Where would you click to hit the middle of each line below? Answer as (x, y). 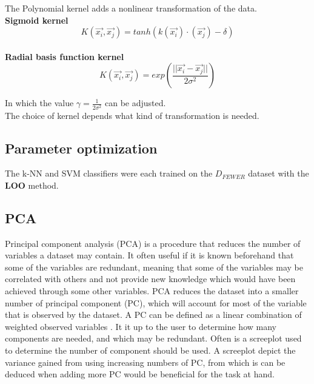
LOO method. (32, 185)
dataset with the (279, 173)
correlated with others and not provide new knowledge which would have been (150, 279)
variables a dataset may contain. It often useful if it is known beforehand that (149, 255)
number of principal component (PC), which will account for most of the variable (156, 302)
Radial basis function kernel (65, 56)
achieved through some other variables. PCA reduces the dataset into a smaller (152, 291)
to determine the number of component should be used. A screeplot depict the (150, 350)
